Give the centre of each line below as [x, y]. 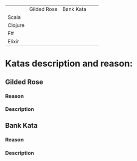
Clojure [16, 25]
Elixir [13, 41]
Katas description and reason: [69, 64]
